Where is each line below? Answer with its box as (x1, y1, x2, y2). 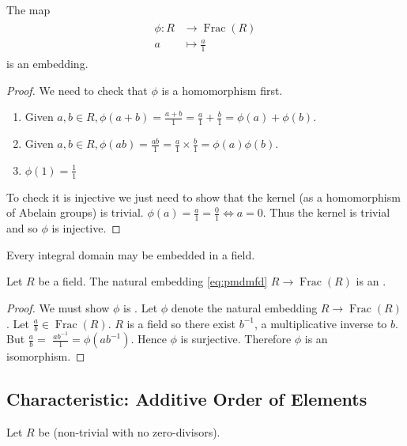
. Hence (130, 331, 167, 347)
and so (6, 220, 38, 236)
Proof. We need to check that (6, 81, 148, 98)
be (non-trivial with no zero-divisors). (38, 424, 220, 440)
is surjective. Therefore (180, 331, 292, 347)
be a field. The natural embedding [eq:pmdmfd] (38, 273, 268, 289)
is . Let (123, 299, 158, 316)
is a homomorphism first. (161, 81, 283, 98)
